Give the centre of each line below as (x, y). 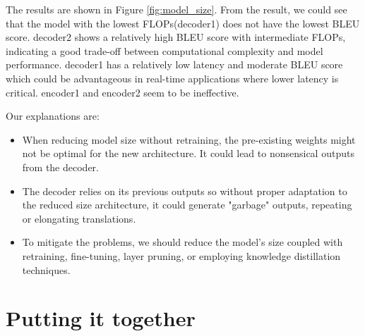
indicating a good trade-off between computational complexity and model (164, 50)
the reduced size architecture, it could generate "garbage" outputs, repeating (187, 205)
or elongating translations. (79, 218)
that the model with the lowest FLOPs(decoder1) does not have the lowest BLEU (183, 23)
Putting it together (101, 318)
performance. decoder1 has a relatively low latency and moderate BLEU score (174, 64)
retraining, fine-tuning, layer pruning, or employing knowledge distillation (181, 255)
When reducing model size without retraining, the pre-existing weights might (189, 139)
